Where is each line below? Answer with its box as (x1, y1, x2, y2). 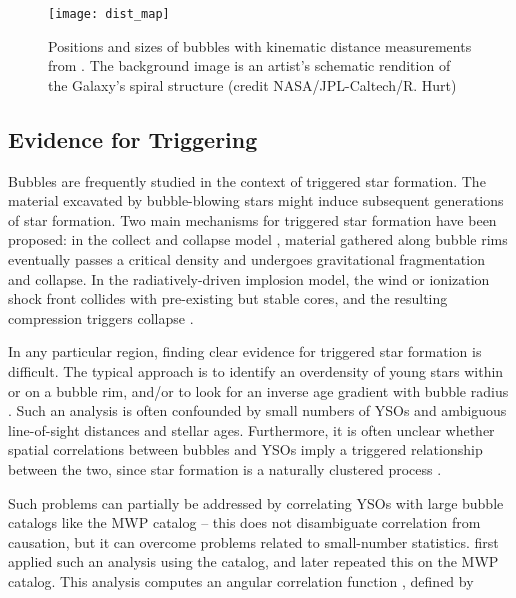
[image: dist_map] (48, 7, 170, 21)
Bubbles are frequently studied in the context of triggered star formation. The (8, 170, 486, 191)
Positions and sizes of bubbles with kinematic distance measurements (48, 35, 472, 56)
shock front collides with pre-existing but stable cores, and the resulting (8, 288, 448, 309)
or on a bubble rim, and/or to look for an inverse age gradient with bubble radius (8, 380, 509, 401)
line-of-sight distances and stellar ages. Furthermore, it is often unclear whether (8, 419, 495, 440)
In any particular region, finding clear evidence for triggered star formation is (8, 341, 482, 362)
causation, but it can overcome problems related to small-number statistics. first (8, 531, 499, 552)
